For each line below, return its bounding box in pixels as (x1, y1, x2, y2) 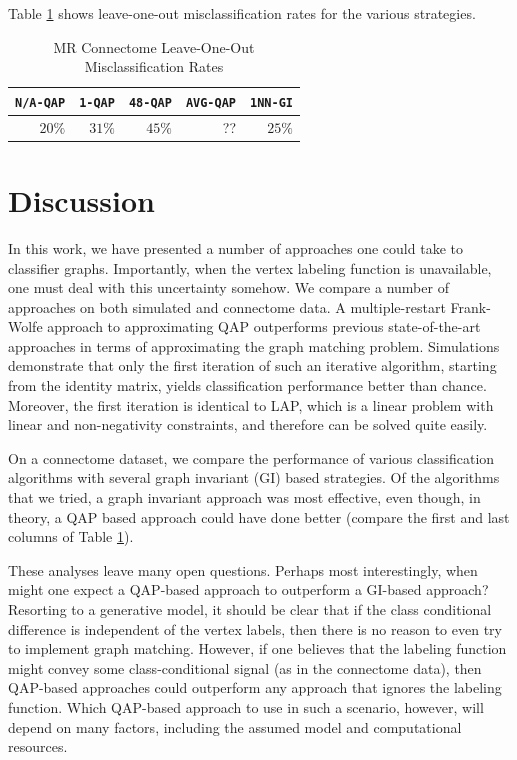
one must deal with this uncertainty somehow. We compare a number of (8, 277, 449, 298)
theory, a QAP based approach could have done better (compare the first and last (8, 506, 510, 527)
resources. (8, 736, 68, 757)
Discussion (8, 179, 155, 220)
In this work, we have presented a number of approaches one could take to (8, 237, 463, 258)
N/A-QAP (15, 95, 66, 110)
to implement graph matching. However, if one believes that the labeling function (8, 638, 507, 659)
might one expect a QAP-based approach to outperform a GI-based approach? (8, 579, 489, 600)
